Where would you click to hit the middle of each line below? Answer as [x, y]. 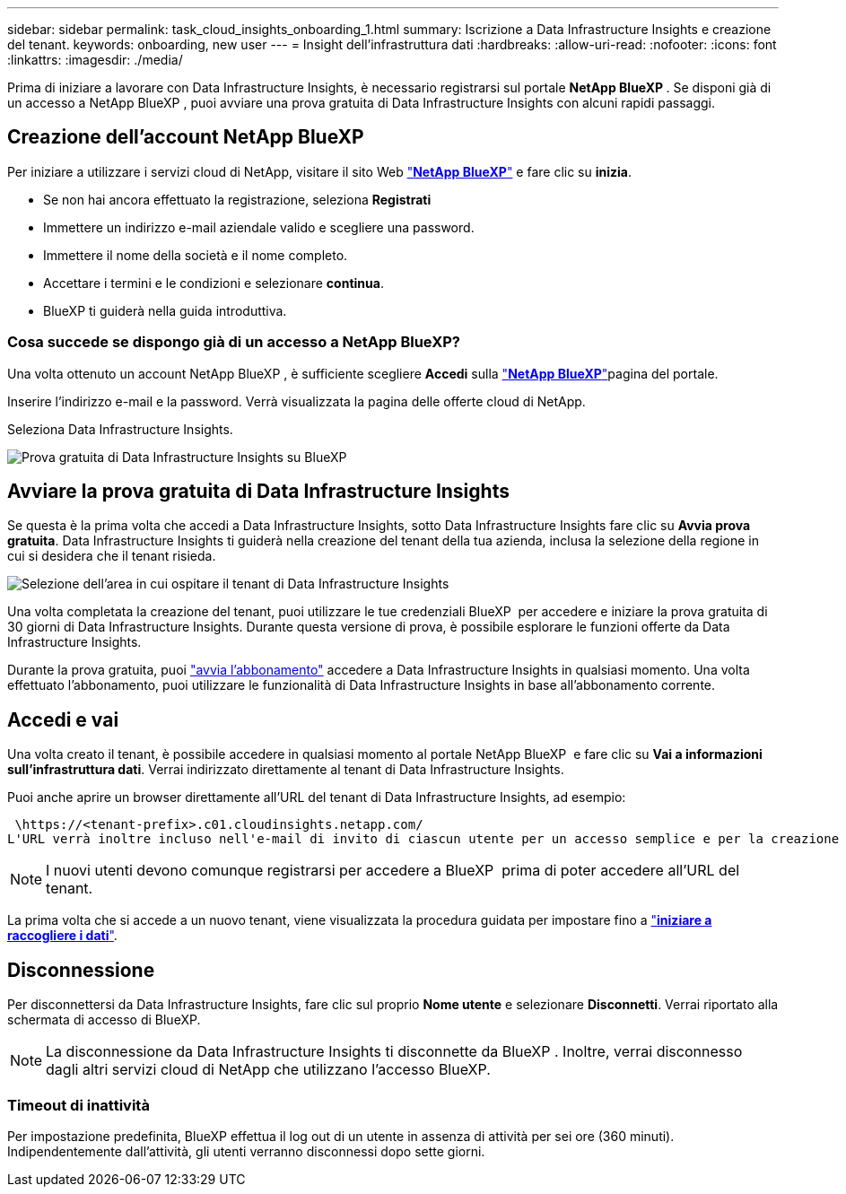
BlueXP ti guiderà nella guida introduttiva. [165, 310]
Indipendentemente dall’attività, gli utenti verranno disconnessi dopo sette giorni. [246, 1151]
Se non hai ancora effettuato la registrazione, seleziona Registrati [237, 199]
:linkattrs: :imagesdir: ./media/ [95, 60]
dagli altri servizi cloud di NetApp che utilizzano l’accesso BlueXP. [268, 1070]
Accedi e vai [63, 719]
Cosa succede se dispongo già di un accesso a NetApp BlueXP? [234, 342]
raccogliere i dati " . [62, 936]
